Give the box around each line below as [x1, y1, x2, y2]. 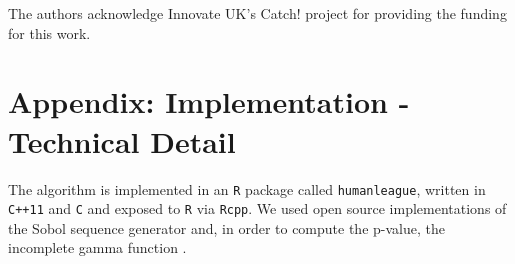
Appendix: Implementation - [8, 81, 410, 122]
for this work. [8, 22, 91, 43]
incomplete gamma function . [8, 237, 187, 258]
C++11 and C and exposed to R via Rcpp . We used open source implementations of [8, 198, 507, 219]
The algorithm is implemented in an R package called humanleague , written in [8, 178, 486, 199]
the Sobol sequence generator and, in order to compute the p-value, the [8, 217, 445, 238]
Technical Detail [8, 120, 236, 161]
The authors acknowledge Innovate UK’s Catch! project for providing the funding [8, 3, 507, 23]
